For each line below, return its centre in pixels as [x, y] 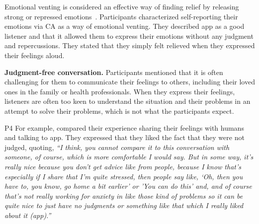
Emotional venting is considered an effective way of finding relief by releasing [122, 6]
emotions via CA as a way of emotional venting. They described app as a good [125, 26]
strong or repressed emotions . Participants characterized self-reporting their [121, 16]
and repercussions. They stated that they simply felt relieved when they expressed [130, 45]
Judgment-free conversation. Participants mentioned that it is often [114, 72]
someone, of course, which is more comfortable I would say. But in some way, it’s [129, 157]
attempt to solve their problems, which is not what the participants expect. [119, 111]
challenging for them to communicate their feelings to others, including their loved [130, 82]
